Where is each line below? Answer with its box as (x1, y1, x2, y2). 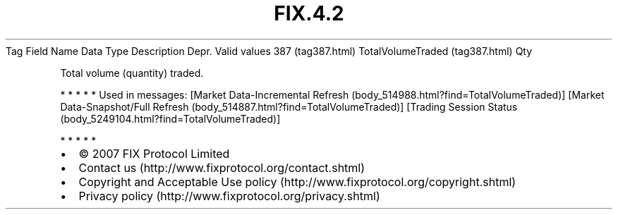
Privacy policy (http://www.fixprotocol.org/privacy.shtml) (78, 188, 380, 203)
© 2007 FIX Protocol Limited (78, 146, 230, 161)
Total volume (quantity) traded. (60, 66, 204, 79)
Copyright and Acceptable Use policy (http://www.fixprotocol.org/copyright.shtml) (78, 174, 516, 189)
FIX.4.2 (274, 1, 344, 25)
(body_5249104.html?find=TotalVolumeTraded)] (60, 112, 281, 125)
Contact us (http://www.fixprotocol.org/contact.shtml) (78, 160, 365, 175)
